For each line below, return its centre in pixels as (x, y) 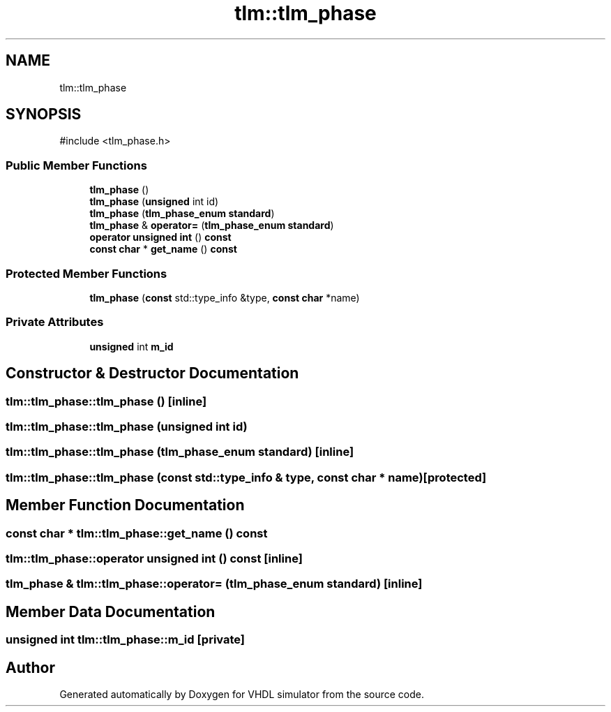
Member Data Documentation (111, 611)
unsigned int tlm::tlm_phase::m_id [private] (126, 640)
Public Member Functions (76, 165)
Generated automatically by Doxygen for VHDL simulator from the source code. (242, 694)
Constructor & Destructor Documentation (152, 373)
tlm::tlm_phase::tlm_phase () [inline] (106, 401)
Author (30, 667)
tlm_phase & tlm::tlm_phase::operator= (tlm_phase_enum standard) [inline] (214, 584)
